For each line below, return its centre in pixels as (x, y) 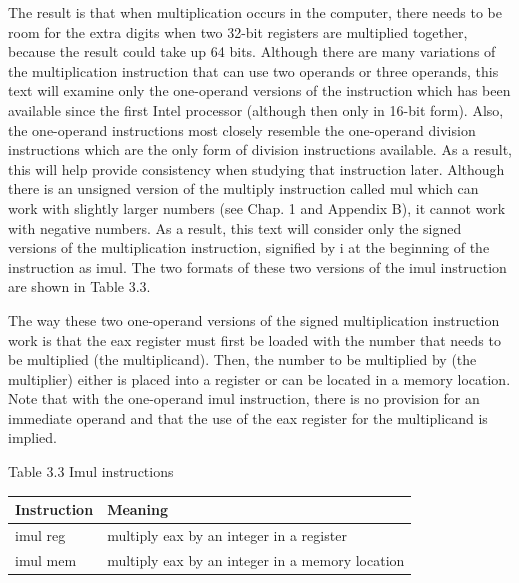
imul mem (46, 559)
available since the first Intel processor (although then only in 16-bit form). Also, (256, 109)
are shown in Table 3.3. (79, 286)
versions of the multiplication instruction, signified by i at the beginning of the (249, 247)
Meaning (138, 509)
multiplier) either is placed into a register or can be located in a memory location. (259, 378)
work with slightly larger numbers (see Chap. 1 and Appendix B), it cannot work (257, 207)
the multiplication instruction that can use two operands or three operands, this (253, 70)
